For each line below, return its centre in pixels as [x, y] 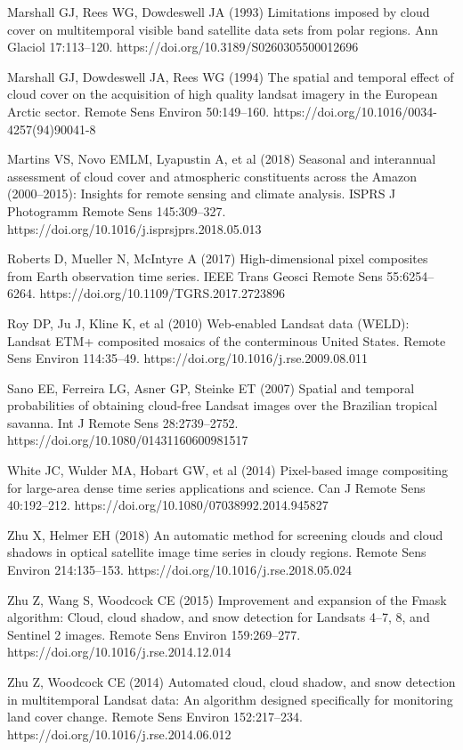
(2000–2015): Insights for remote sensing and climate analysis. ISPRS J [202, 194]
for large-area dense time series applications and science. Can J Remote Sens [216, 487]
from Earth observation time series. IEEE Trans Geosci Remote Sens [195, 275]
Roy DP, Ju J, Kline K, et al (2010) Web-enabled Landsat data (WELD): [208, 323]
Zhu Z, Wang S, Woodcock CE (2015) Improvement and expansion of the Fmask [227, 599]
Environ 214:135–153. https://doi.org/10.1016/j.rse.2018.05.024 [180, 570]
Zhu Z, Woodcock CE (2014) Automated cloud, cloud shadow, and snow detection [231, 681]
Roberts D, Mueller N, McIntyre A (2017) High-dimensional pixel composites [218, 258]
